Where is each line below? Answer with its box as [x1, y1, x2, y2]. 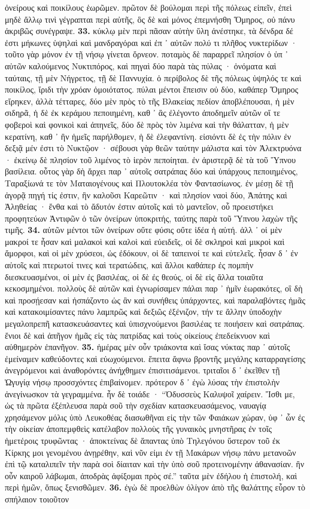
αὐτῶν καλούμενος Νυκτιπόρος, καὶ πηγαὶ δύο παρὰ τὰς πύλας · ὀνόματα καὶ [5, 59, 276, 72]
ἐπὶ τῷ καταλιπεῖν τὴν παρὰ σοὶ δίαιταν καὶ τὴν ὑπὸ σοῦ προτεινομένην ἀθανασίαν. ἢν [5, 458, 305, 470]
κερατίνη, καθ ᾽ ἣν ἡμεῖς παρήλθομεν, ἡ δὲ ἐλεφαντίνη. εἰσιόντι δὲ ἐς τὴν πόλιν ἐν [5, 130, 291, 142]
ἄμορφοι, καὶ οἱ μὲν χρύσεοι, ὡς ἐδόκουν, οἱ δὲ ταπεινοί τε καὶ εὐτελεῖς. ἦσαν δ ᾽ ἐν [5, 247, 298, 259]
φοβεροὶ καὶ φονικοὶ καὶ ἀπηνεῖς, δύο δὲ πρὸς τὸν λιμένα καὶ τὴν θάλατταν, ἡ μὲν [5, 118, 289, 130]
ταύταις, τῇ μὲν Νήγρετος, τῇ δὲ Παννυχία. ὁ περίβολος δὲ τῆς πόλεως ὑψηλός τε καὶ [5, 71, 302, 84]
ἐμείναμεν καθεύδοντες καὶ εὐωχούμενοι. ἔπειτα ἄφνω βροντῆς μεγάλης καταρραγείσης [5, 352, 306, 364]
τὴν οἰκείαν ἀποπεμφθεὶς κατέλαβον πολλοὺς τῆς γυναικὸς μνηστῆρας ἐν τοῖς [5, 422, 272, 435]
